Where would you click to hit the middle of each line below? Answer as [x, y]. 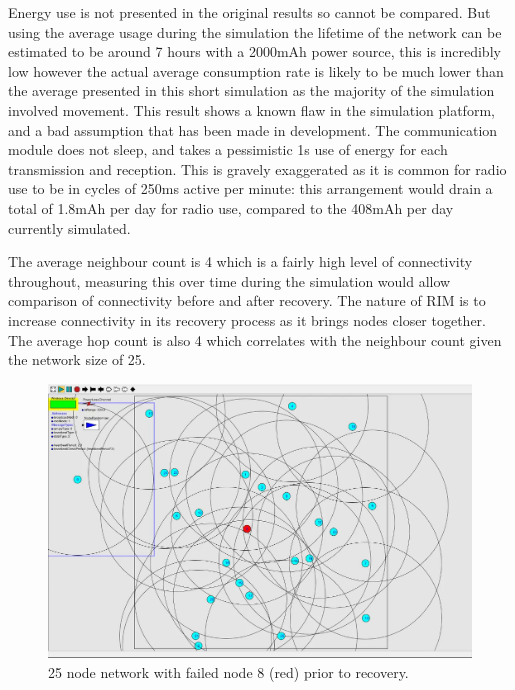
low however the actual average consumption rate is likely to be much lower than [256, 70]
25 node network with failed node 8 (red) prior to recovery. [228, 671]
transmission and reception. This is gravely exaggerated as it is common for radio [257, 168]
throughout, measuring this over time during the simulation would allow [229, 280]
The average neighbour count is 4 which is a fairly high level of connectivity [240, 261]
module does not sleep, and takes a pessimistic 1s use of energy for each [228, 149]
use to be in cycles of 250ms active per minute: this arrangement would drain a [250, 188]
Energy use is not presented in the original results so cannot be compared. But [249, 12]
